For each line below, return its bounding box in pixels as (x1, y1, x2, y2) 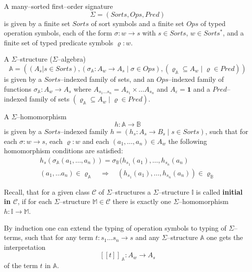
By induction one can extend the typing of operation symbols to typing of (4, 222, 226, 233)
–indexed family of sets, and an (60, 73, 154, 84)
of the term (4, 260, 38, 271)
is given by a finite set (4, 18, 70, 28)
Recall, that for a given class (4, 186, 90, 197)
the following (168, 136, 207, 146)
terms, (4, 232, 23, 242)
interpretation (4, 241, 46, 252)
